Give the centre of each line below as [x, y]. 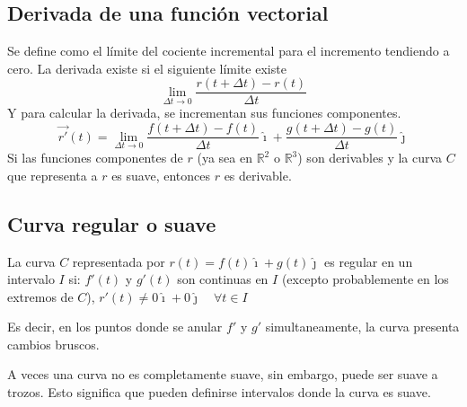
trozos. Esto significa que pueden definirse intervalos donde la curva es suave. [219, 392]
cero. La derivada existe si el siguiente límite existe [147, 68]
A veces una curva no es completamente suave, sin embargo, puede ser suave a [223, 374]
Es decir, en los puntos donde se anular [115, 327]
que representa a [53, 175]
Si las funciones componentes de [95, 158]
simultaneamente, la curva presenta [362, 327]
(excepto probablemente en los [365, 279]
